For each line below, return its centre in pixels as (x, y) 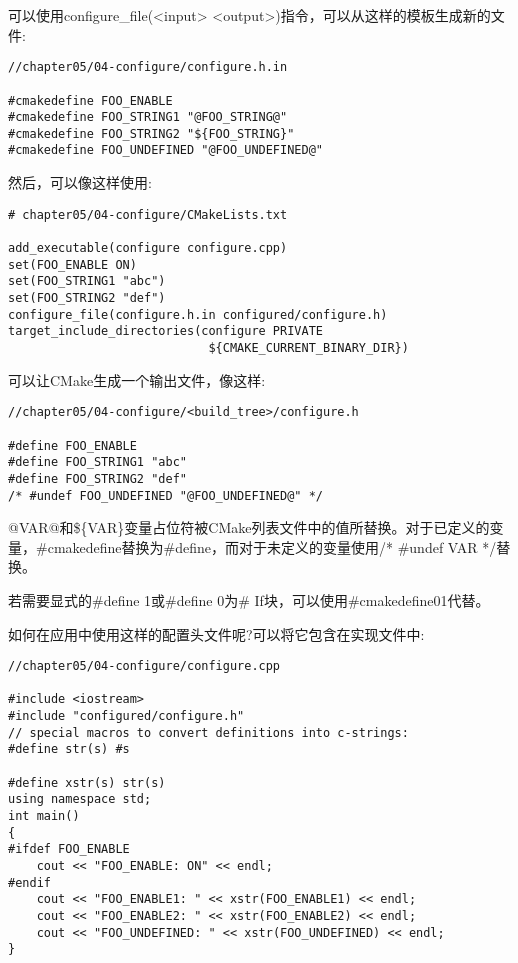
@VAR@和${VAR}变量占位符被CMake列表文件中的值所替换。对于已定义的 (249, 527)
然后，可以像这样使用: (80, 182)
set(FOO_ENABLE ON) (72, 264)
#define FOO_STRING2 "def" (97, 478)
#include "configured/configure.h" (126, 716)
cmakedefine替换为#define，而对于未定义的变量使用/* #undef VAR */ (272, 546)
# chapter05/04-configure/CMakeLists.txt (148, 214)
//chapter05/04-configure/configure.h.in (148, 67)
